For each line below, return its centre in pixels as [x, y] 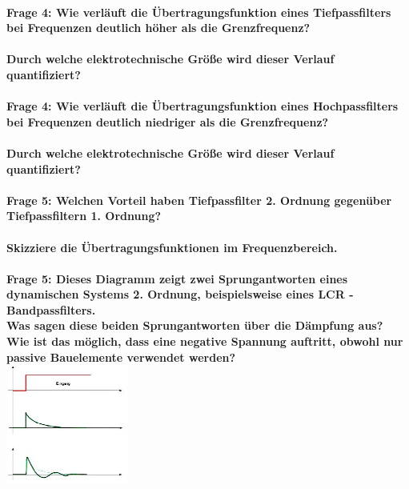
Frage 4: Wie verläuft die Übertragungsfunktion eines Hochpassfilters [202, 106]
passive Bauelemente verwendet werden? [121, 357]
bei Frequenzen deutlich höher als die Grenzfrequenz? [158, 28]
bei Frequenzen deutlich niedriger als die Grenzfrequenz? [168, 121]
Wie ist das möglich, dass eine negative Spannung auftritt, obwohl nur [205, 341]
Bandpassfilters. [51, 309]
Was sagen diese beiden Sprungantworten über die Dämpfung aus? [195, 325]
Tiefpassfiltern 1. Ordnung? [84, 216]
